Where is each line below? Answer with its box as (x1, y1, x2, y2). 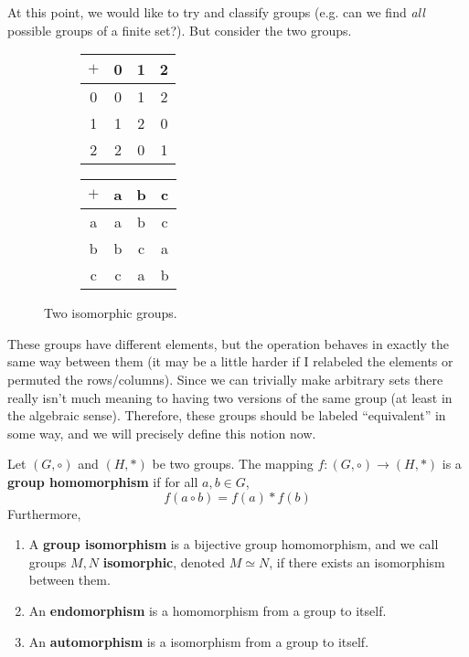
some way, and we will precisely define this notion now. (7, 423, 316, 442)
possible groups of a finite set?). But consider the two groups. (7, 20, 352, 39)
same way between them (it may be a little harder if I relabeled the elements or (7, 352, 453, 371)
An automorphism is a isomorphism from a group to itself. (28, 631, 369, 651)
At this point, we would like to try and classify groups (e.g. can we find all (7, 3, 425, 21)
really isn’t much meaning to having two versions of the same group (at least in (7, 387, 453, 407)
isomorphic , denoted (102, 552, 226, 571)
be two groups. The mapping (152, 454, 314, 473)
